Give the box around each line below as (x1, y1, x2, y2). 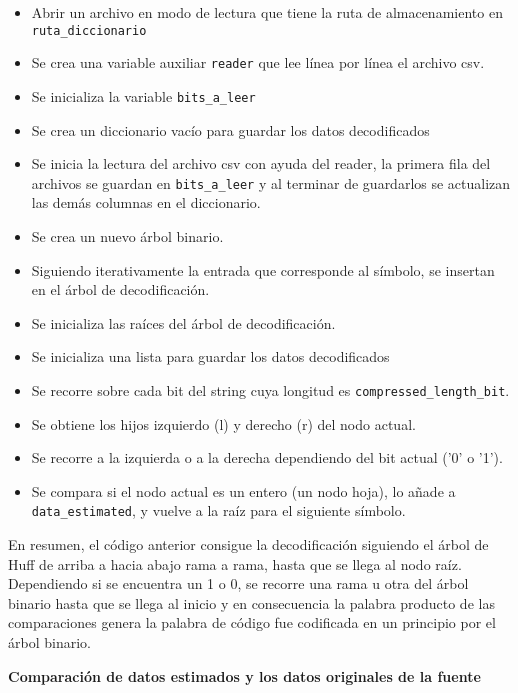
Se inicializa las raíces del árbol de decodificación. (31, 312, 336, 333)
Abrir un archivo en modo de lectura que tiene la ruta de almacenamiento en (31, 2, 503, 22)
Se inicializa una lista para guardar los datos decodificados (31, 346, 390, 367)
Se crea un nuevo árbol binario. (31, 226, 224, 246)
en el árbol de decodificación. (31, 279, 210, 300)
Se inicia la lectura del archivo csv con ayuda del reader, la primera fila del (31, 153, 491, 174)
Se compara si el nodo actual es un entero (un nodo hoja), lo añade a (31, 480, 456, 501)
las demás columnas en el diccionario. (31, 192, 261, 213)
